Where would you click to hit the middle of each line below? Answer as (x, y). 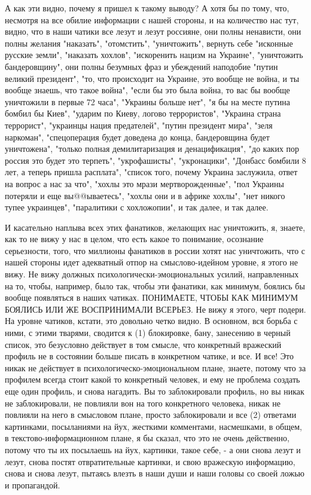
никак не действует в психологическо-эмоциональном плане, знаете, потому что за (155, 367)
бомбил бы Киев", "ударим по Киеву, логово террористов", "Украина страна (143, 113)
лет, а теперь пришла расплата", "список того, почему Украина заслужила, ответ (151, 172)
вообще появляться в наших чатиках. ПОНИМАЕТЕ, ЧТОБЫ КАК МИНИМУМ (152, 297)
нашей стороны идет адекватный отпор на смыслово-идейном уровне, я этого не (152, 262)
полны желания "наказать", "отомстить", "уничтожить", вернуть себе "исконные (149, 43)
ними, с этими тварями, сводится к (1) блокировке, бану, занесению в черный (148, 333)
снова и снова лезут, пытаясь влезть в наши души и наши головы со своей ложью (155, 473)
